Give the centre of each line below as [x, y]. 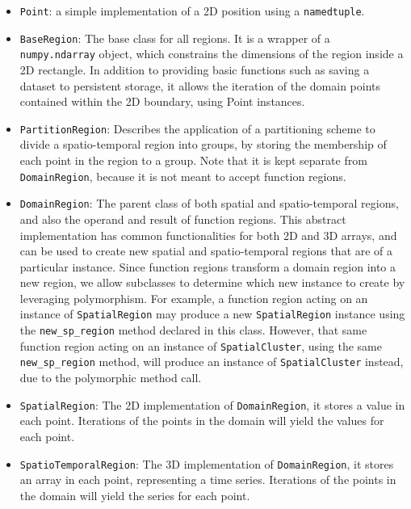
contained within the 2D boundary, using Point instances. [162, 101]
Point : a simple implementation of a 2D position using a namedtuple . [192, 11]
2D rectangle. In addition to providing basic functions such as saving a [195, 69]
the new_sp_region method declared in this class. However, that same [193, 330]
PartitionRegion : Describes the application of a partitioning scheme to [197, 128]
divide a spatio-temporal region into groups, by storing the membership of [203, 144]
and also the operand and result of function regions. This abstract [183, 219]
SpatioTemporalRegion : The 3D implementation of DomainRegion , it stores [207, 463]
